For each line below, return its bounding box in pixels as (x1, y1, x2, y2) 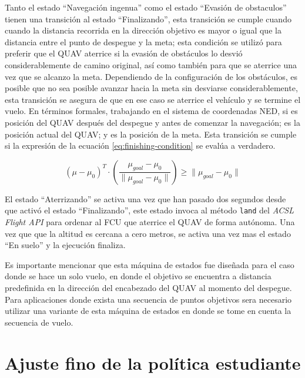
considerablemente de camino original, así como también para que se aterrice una (5, 58, 297, 71)
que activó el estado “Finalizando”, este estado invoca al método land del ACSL (5, 204, 294, 216)
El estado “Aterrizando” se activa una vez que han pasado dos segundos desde (5, 192, 286, 205)
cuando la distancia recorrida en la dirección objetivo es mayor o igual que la (5, 24, 281, 36)
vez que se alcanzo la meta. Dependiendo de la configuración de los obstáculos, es (5, 70, 297, 82)
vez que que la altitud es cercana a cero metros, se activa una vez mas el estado (5, 227, 291, 239)
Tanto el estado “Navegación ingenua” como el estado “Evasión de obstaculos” (5, 1, 287, 13)
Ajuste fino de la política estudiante (5, 350, 301, 374)
